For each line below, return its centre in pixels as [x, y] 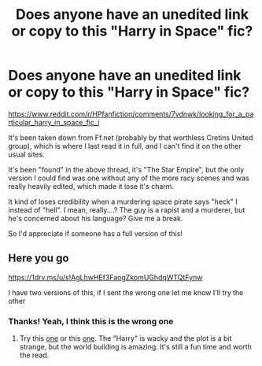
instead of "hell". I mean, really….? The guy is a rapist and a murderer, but [127, 209]
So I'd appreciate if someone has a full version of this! [96, 233]
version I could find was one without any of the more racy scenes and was [129, 178]
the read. [34, 355]
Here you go [39, 259]
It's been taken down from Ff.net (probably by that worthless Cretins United [131, 137]
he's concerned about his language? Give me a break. [96, 218]
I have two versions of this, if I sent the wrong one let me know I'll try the [126, 292]
